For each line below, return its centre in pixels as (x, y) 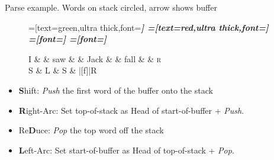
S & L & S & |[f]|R (63, 70)
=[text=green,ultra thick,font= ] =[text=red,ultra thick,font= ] (149, 27)
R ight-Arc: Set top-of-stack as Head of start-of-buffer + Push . (131, 110)
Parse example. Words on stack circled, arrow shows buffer (111, 7)
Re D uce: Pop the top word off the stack (91, 130)
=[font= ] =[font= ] (68, 39)
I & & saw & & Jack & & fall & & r (95, 58)
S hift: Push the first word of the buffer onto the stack (116, 90)
